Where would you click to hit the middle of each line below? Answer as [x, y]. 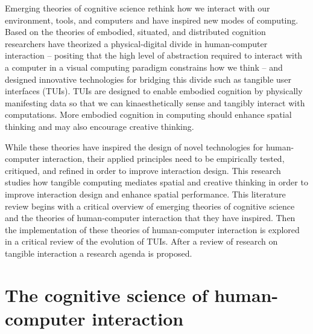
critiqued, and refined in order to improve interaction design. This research [143, 170]
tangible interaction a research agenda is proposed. [99, 253]
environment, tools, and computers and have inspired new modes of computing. [152, 20]
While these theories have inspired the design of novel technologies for [134, 146]
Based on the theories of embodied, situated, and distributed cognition [135, 32]
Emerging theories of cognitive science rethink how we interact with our [138, 8]
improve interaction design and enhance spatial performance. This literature [145, 194]
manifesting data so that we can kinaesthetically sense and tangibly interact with [155, 102]
